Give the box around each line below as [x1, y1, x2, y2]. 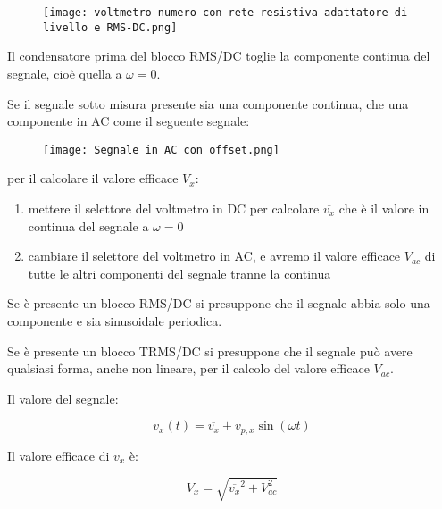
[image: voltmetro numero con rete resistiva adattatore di [43, 6, 408, 19]
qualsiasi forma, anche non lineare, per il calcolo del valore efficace [7, 359, 370, 378]
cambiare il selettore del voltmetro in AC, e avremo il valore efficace [28, 246, 401, 265]
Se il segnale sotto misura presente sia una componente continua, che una [7, 94, 409, 113]
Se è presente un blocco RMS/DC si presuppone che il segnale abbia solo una [7, 294, 430, 313]
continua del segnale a [28, 216, 149, 235]
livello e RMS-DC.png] [43, 21, 178, 34]
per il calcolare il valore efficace [7, 169, 179, 188]
